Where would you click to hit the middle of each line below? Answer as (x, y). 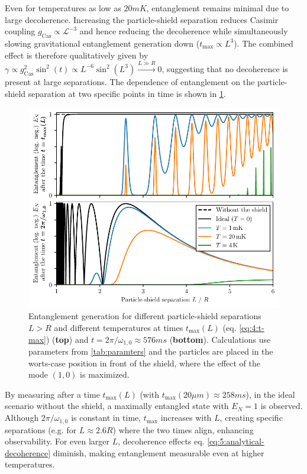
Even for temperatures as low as (63, 8)
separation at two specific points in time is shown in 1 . (127, 93)
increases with (186, 418)
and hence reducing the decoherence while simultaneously (184, 31)
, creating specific (251, 418)
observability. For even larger (57, 441)
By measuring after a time (52, 394)
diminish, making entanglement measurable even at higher (159, 452)
